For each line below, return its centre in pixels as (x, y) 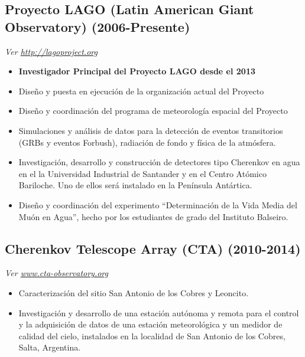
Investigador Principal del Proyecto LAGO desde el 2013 (137, 71)
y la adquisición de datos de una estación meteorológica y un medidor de (150, 324)
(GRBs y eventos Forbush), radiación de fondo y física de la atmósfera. (147, 142)
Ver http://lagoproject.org (51, 51)
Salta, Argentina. (50, 347)
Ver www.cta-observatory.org (56, 273)
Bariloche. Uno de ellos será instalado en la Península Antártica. (135, 185)
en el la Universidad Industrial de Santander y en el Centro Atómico (142, 173)
